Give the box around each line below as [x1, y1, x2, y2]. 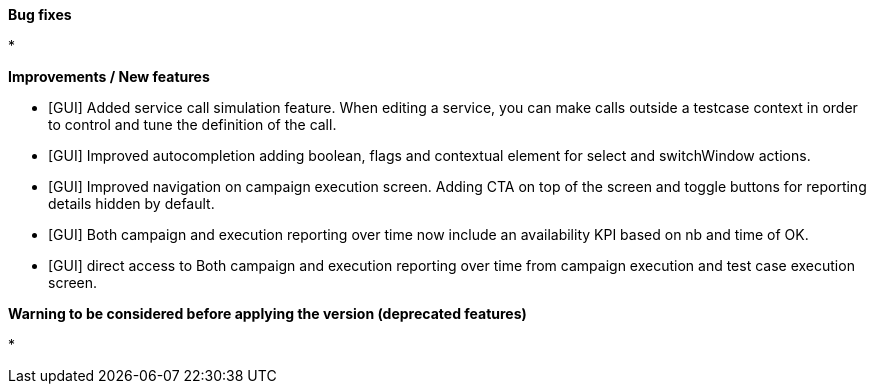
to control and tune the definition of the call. [48, 116, 337, 133]
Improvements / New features [8, 68, 210, 85]
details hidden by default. [48, 195, 215, 212]
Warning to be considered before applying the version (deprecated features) [8, 305, 527, 322]
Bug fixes [8, 6, 72, 23]
